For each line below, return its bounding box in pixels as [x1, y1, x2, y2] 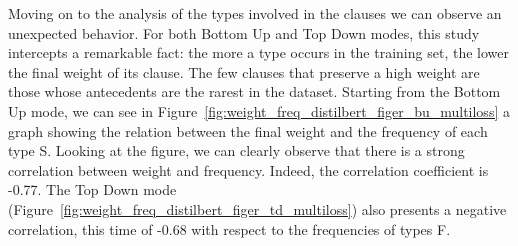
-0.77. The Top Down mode [8, 179, 177, 200]
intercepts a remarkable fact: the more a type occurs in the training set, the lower [8, 42, 509, 63]
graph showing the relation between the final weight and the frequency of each [8, 120, 488, 141]
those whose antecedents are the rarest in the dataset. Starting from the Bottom [8, 81, 501, 102]
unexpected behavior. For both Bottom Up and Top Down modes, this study [8, 22, 480, 43]
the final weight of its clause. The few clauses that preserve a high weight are [8, 61, 480, 82]
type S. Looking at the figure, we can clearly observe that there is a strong [8, 140, 465, 161]
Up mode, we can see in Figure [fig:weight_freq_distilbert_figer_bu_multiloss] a [8, 100, 510, 121]
